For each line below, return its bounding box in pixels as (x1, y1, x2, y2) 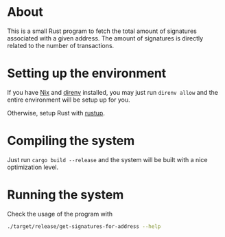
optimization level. (7, 163, 59, 171)
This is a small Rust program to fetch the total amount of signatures (7, 27, 197, 35)
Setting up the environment (7, 66, 167, 81)
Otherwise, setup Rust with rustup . (7, 109, 105, 117)
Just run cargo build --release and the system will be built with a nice (7, 155, 208, 163)
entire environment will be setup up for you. (7, 95, 130, 104)
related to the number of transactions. (7, 41, 115, 49)
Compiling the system (7, 133, 135, 148)
